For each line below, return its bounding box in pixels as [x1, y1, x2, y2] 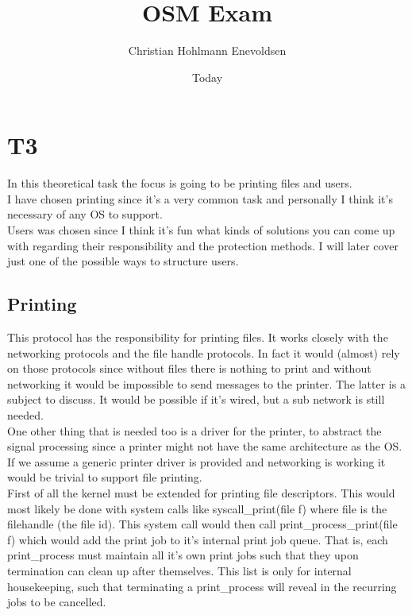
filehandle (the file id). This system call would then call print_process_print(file [7, 516, 398, 532]
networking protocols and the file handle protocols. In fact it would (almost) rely [7, 344, 400, 361]
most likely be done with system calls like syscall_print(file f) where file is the [7, 500, 387, 516]
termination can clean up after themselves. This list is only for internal [7, 562, 352, 578]
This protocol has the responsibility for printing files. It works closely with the [7, 329, 388, 346]
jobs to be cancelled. [7, 594, 106, 610]
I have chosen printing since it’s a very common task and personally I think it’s [7, 190, 393, 207]
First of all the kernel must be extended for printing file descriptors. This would [7, 484, 395, 501]
